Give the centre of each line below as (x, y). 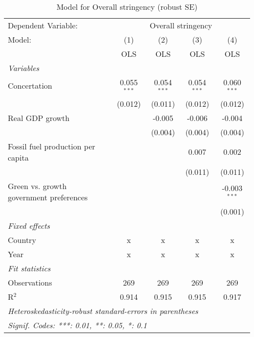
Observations (30, 282)
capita (18, 157)
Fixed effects (29, 225)
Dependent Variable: (43, 25)
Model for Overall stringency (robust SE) (127, 7)
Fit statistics (29, 268)
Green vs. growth (37, 186)
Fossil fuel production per (52, 146)
